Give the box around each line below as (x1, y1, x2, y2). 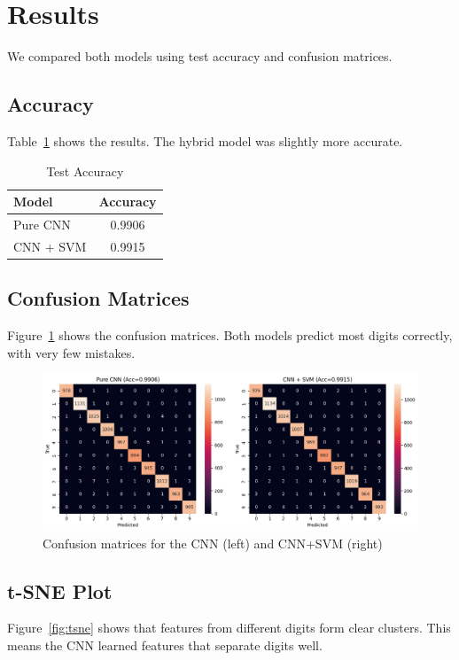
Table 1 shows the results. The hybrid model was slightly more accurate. (7, 131, 403, 150)
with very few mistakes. (7, 343, 136, 361)
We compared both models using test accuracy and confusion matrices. (7, 47, 393, 66)
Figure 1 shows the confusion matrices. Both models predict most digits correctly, (7, 326, 453, 345)
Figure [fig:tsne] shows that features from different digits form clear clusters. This (7, 618, 451, 637)
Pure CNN (13, 214, 71, 233)
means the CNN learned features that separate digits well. (7, 636, 323, 655)
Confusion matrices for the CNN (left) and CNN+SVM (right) (43, 533, 383, 552)
